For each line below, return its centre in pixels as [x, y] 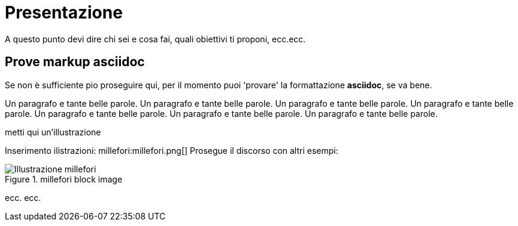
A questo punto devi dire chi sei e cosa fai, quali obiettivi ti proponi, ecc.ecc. [155, 39]
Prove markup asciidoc [75, 62]
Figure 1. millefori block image [64, 179]
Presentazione [64, 13]
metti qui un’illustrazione [53, 132]
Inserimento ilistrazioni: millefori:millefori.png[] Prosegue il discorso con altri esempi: [172, 150]
